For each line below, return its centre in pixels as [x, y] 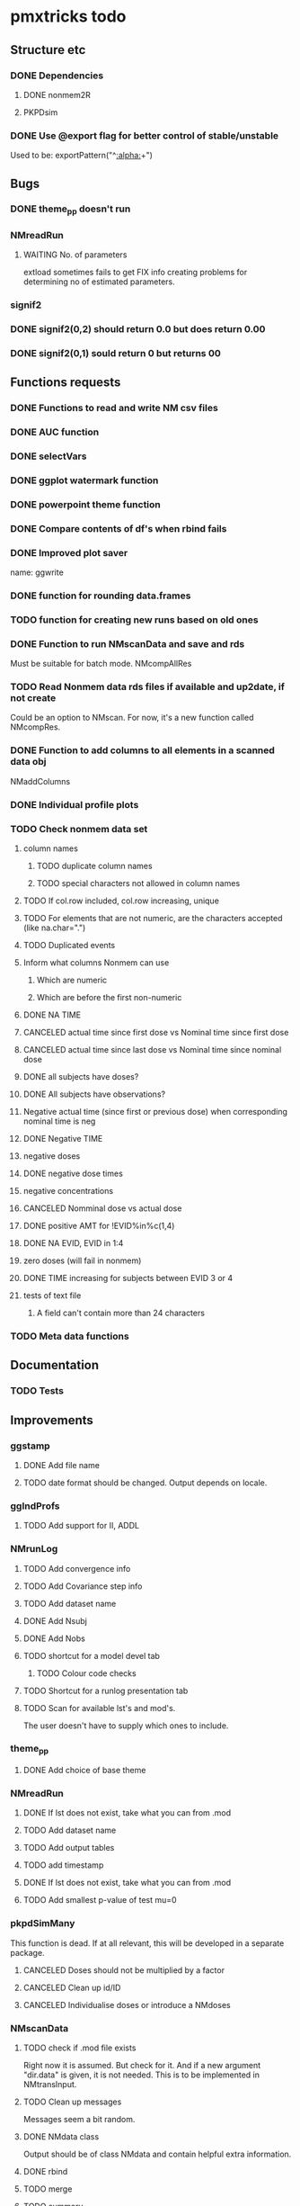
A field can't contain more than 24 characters [121, 1313]
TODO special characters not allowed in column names [138, 883]
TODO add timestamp [63, 1865]
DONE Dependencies [57, 76]
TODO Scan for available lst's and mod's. [99, 1708]
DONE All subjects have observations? [94, 1094]
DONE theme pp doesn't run [71, 210]
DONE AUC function [55, 432]
